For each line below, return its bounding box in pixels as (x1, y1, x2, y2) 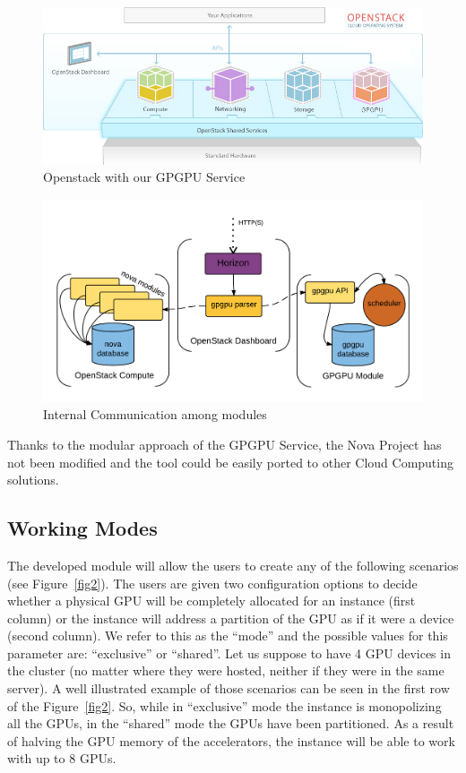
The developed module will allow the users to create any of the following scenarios (7, 555, 459, 574)
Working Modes (7, 514, 158, 542)
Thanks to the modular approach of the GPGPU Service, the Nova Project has (7, 434, 442, 453)
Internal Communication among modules (43, 405, 267, 424)
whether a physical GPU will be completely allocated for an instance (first (7, 591, 416, 610)
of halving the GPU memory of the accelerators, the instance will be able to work (7, 731, 455, 750)
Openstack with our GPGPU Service (43, 167, 246, 186)
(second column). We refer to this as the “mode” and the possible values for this (7, 626, 448, 645)
